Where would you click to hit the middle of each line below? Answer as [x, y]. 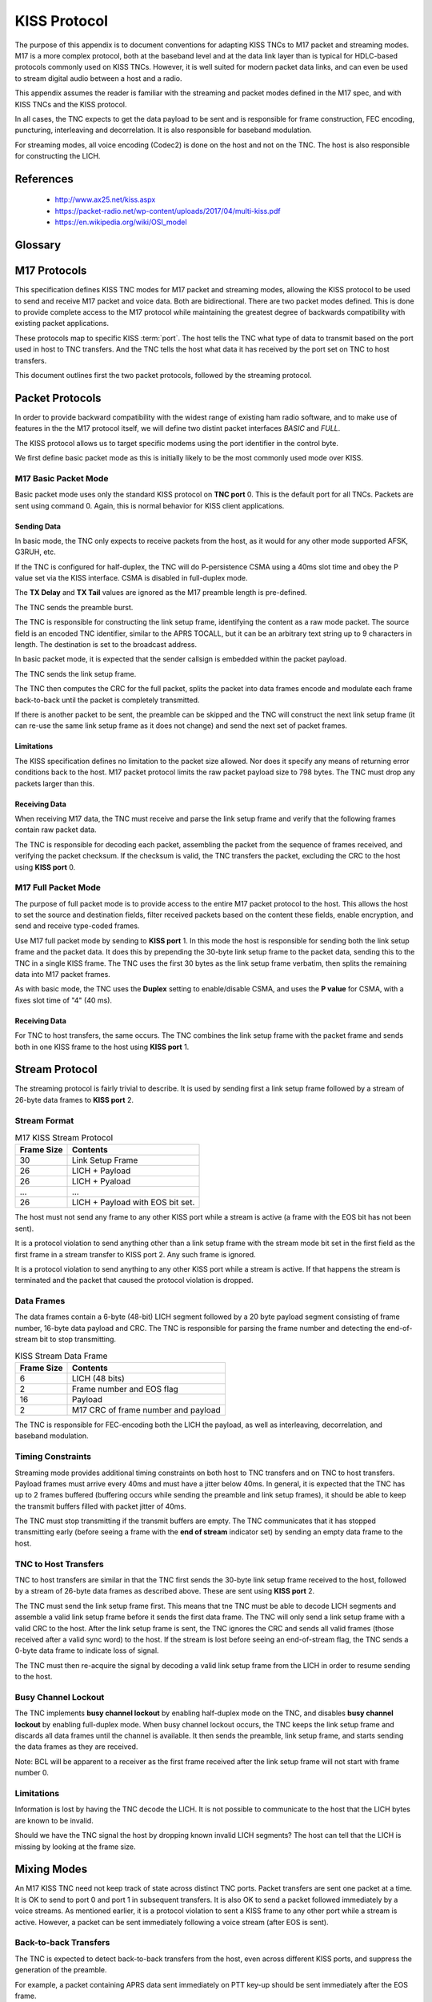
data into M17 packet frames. [63, 974]
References [44, 179]
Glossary [38, 245]
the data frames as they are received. [76, 1747]
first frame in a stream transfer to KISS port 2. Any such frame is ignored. [135, 1254]
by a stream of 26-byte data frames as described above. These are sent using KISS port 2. [165, 1591]
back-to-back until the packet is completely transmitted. [107, 700]
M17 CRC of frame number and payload [146, 1410]
